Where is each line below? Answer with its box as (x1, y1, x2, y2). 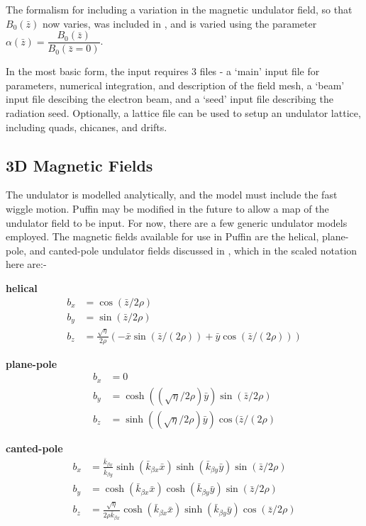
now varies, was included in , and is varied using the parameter (42, 16, 317, 30)
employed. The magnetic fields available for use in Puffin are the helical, (6, 229, 319, 244)
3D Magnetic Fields (6, 154, 153, 176)
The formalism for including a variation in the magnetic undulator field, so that (6, 2, 353, 16)
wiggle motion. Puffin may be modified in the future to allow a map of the (6, 201, 329, 216)
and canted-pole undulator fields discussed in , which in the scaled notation (29, 242, 357, 257)
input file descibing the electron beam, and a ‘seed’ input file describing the (6, 91, 333, 106)
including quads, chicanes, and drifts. (6, 119, 167, 134)
